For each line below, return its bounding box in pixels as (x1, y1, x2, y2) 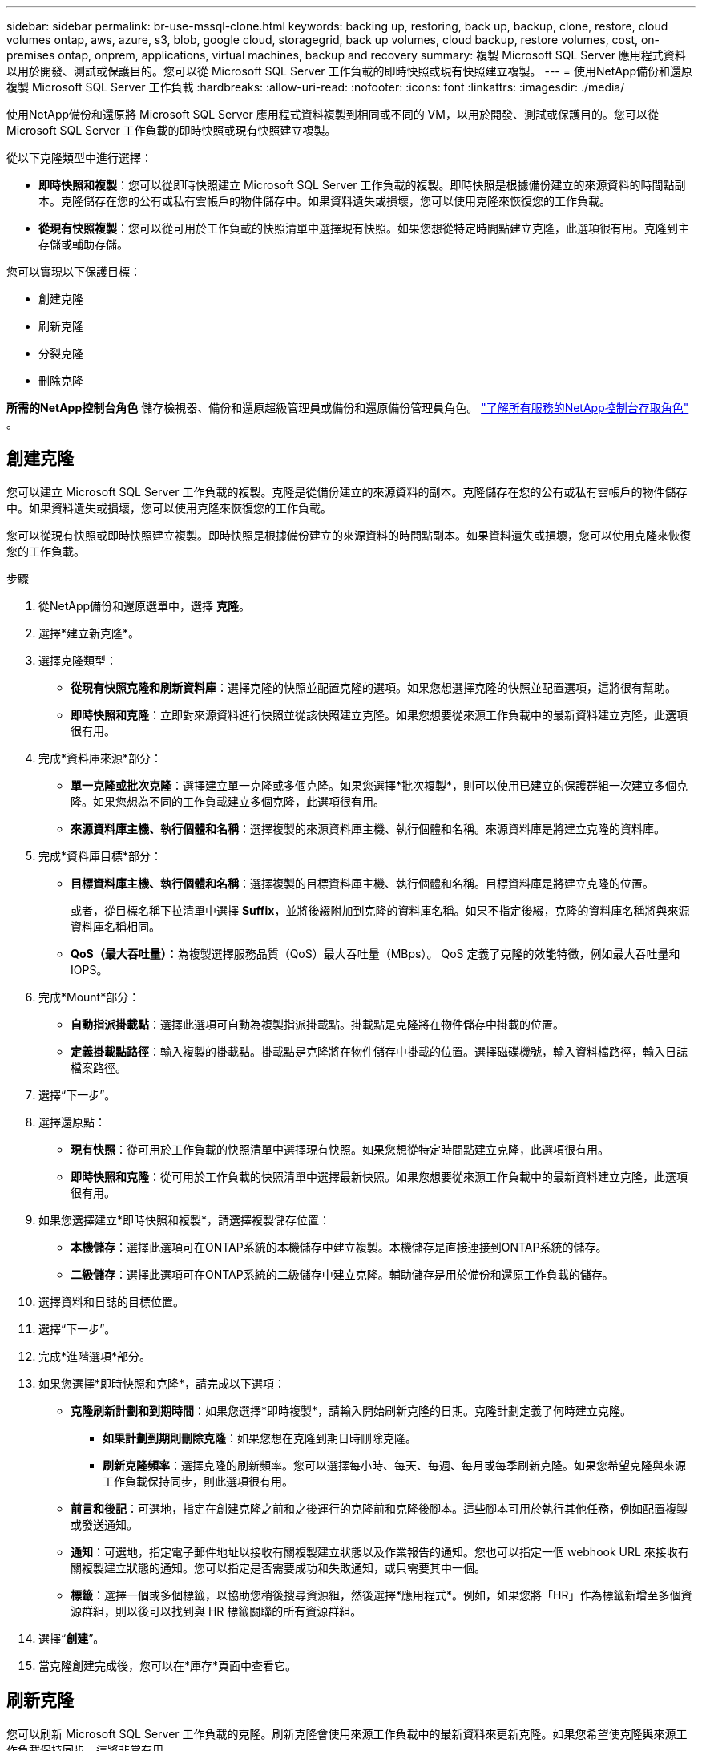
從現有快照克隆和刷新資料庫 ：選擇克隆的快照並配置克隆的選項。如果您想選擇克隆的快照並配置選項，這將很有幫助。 (71, 680, 676, 694)
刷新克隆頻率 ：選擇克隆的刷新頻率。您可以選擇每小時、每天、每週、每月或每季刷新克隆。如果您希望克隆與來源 (103, 1458, 686, 1472)
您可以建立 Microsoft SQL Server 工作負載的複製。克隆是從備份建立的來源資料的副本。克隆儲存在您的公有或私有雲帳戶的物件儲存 (6, 484, 688, 499)
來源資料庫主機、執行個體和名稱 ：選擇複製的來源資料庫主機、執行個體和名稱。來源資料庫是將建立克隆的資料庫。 (71, 821, 665, 835)
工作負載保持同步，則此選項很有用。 (103, 1474, 293, 1488)
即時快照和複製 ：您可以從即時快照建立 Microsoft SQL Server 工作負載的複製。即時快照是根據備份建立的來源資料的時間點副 (38, 178, 686, 192)
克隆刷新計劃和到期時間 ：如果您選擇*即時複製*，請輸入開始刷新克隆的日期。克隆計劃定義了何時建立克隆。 (71, 1403, 632, 1417)
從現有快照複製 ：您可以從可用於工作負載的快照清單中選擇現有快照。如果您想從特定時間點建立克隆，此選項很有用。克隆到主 (38, 221, 689, 235)
